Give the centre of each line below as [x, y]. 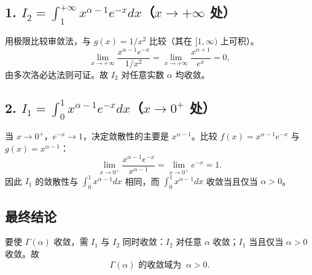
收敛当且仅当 [232, 181]
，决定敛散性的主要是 [126, 136]
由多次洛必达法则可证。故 [57, 74]
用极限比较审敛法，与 [48, 41]
